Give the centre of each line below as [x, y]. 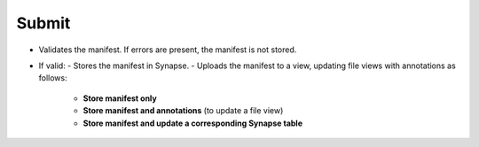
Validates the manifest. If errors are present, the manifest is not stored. [168, 50]
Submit [43, 23]
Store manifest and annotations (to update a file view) [183, 111]
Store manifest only [120, 98]
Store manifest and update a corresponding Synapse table [193, 123]
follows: [53, 78]
